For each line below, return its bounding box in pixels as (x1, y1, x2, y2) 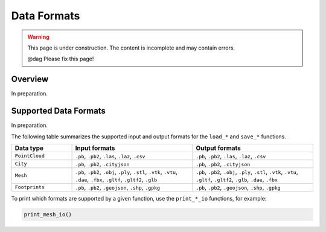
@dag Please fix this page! (27, 55, 94, 63)
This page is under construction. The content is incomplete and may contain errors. (27, 44, 235, 51)
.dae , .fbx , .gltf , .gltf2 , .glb (75, 175, 158, 184)
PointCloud (14, 153, 45, 159)
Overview (11, 74, 49, 85)
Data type (14, 144, 44, 152)
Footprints (14, 184, 45, 190)
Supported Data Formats (11, 106, 106, 116)
